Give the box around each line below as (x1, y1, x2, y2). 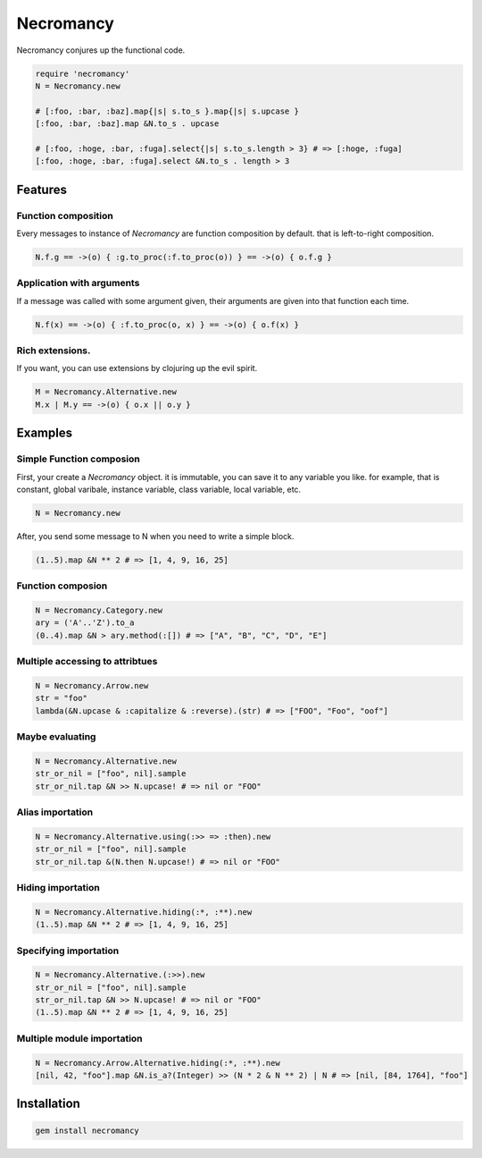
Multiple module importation (16, 1032, 143, 1044)
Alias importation (16, 806, 94, 818)
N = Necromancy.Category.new (35, 605, 163, 616)
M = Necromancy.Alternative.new (35, 387, 178, 397)
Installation (16, 1096, 80, 1112)
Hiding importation (16, 881, 100, 893)
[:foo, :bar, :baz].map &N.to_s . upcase (35, 119, 220, 129)
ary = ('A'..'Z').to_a (35, 618, 135, 628)
